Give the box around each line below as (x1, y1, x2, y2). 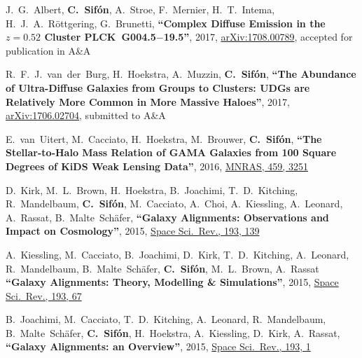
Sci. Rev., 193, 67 (6, 288, 82, 303)
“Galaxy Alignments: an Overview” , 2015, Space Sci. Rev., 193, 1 (6, 339, 311, 354)
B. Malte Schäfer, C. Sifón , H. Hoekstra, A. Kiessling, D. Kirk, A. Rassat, (6, 325, 340, 340)
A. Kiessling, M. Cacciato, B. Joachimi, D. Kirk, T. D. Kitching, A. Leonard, (6, 247, 349, 261)
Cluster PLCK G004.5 (44, 29, 156, 44)
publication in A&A (6, 43, 91, 57)
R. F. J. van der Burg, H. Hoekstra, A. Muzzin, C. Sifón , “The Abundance (6, 67, 356, 81)
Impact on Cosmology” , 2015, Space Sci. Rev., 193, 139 (6, 223, 260, 238)
